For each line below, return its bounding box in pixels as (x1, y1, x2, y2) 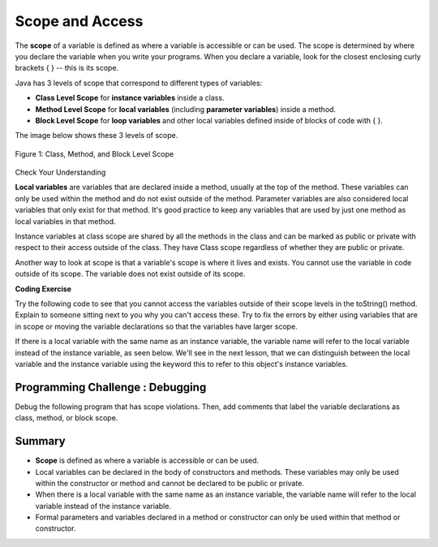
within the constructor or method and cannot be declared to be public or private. (35, 478, 304, 488)
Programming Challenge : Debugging (15, 380, 207, 394)
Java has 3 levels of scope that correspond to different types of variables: (15, 78, 263, 88)
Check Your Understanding (15, 167, 106, 178)
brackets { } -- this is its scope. (15, 63, 119, 73)
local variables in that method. (15, 216, 117, 226)
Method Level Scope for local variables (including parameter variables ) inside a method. (35, 104, 337, 114)
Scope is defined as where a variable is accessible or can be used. (35, 455, 260, 466)
